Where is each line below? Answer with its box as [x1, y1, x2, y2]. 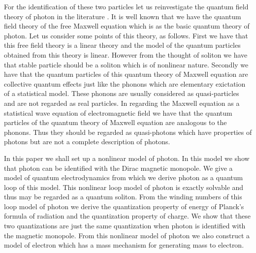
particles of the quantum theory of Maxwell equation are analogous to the [4, 117, 227, 127]
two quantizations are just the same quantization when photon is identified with [4, 221, 246, 231]
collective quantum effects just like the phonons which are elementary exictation [4, 78, 246, 89]
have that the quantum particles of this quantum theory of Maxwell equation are [4, 69, 248, 79]
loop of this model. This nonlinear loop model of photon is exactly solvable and [4, 182, 244, 192]
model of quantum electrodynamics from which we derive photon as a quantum [4, 172, 243, 183]
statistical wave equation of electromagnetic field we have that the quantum [4, 107, 232, 118]
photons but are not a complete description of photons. [4, 136, 170, 147]
